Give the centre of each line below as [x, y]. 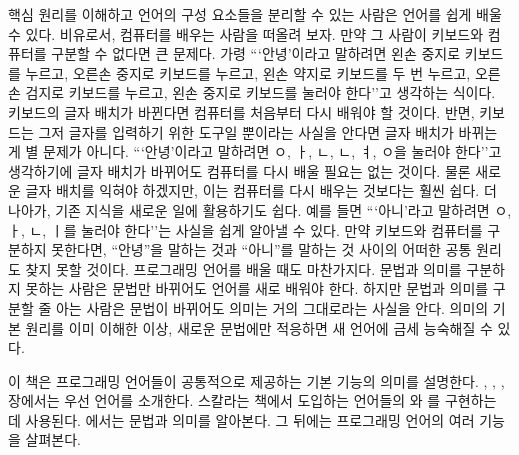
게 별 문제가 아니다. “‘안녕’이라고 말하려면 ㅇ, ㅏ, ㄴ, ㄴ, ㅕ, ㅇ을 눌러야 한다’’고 [255, 151]
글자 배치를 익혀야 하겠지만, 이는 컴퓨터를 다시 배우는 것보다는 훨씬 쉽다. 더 [261, 190]
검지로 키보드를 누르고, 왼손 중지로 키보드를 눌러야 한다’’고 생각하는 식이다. [260, 92]
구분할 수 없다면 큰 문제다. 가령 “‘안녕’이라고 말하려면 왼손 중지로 [256, 53]
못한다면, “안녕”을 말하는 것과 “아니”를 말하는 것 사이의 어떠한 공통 [261, 249]
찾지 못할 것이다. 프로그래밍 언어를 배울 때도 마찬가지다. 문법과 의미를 [243, 268]
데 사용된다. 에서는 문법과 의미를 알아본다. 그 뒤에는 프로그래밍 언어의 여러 [241, 419]
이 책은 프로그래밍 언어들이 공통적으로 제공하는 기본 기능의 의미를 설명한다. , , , [256, 380]
